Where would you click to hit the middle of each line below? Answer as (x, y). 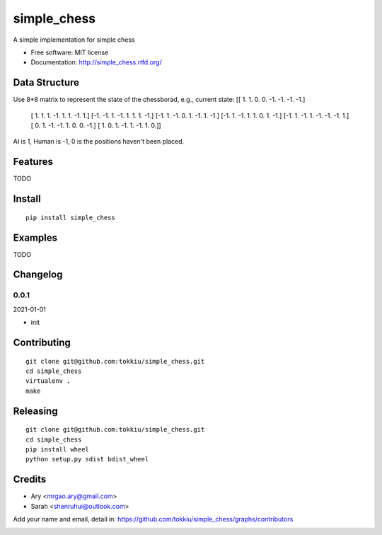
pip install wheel (58, 449)
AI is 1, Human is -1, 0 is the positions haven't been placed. (99, 142)
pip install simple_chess (71, 217)
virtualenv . (48, 381)
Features (33, 162)
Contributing (42, 342)
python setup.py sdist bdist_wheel (87, 459)
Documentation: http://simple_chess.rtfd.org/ (96, 62)
